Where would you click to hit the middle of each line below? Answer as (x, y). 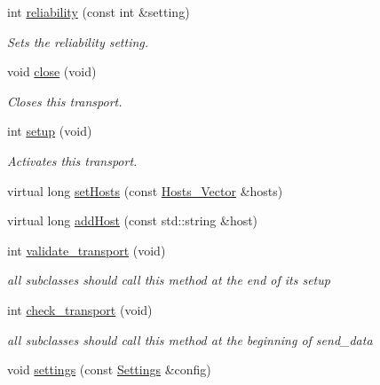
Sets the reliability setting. (78, 41)
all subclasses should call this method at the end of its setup (169, 280)
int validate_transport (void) (87, 250)
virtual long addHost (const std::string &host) (133, 220)
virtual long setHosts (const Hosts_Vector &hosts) (145, 190)
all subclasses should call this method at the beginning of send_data (190, 339)
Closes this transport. (65, 101)
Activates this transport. (72, 160)
